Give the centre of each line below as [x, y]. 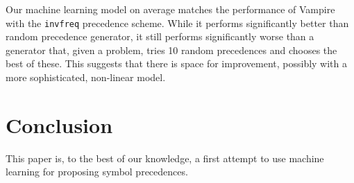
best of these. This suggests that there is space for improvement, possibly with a [177, 63]
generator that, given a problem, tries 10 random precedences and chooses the [171, 50]
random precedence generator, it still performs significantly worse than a [160, 36]
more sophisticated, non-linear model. [86, 77]
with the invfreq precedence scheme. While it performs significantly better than [177, 23]
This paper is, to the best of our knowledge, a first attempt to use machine [165, 158]
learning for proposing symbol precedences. [97, 172]
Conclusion [59, 124]
